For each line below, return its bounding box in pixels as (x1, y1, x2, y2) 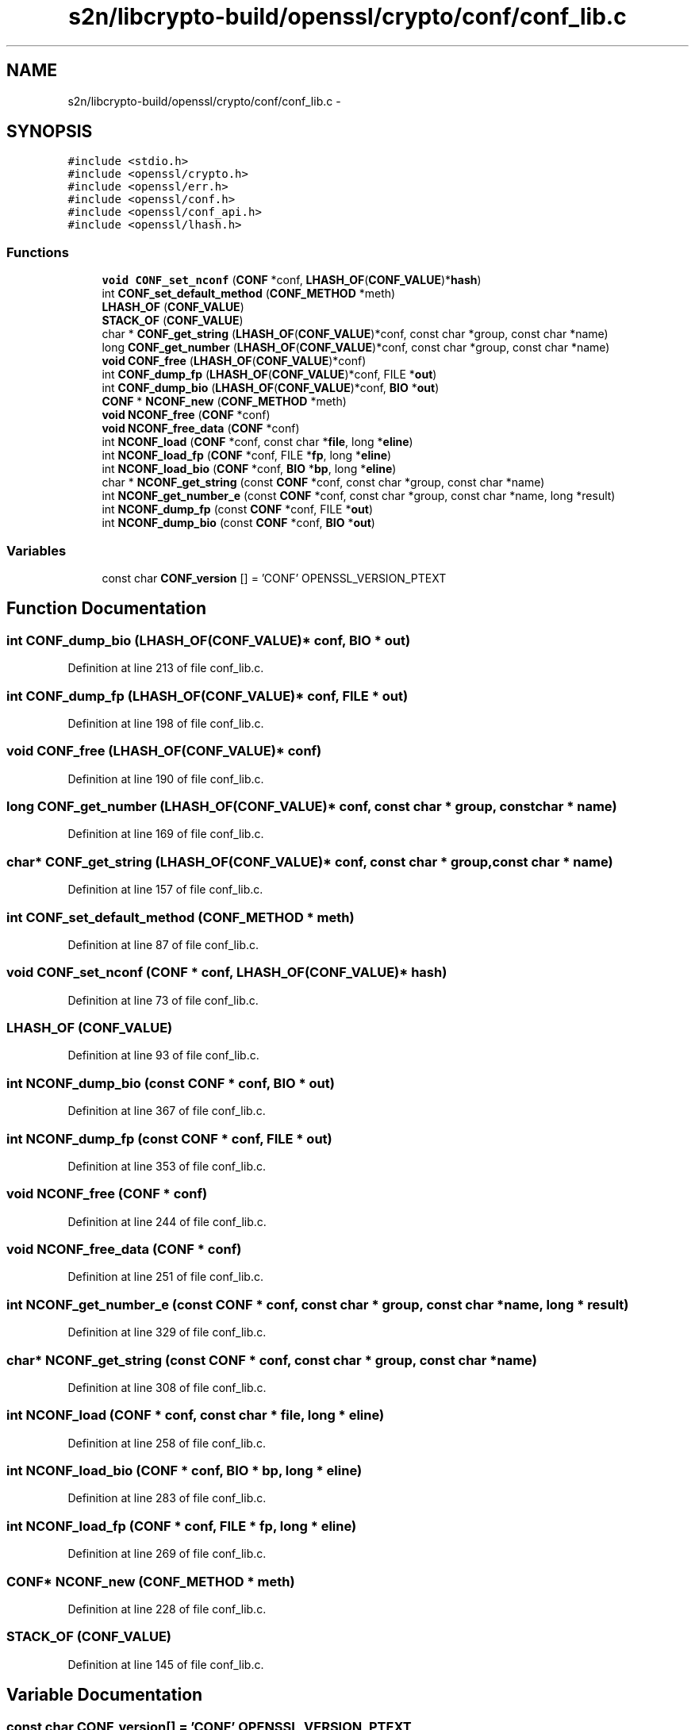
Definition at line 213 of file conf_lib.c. (67, 661, 264, 675)
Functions (6, 244, 69, 260)
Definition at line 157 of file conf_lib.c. (67, 882, 263, 897)
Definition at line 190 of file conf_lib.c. (67, 771, 264, 786)
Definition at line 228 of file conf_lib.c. (67, 1601, 267, 1616)
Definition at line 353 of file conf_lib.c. (67, 1159, 267, 1173)
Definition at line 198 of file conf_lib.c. (67, 716, 264, 730)
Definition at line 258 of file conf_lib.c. (67, 1436, 266, 1450)
